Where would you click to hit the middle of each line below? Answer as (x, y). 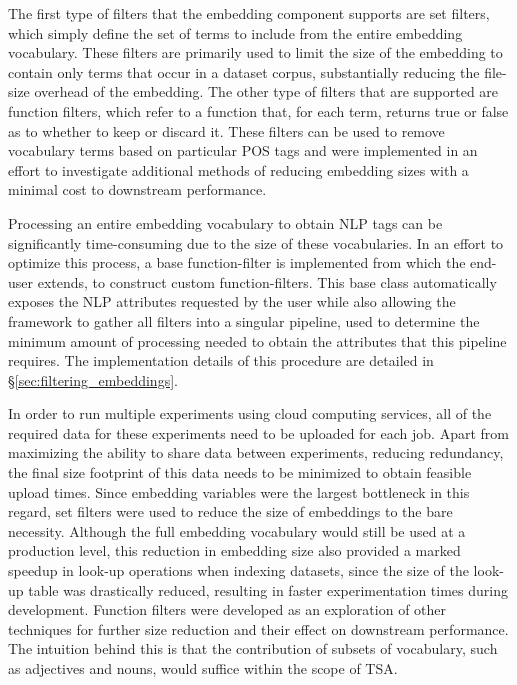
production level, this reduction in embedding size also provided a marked (234, 550)
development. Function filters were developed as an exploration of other (227, 609)
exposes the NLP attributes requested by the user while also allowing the (232, 301)
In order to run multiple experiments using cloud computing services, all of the (250, 413)
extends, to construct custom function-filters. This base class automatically (267, 281)
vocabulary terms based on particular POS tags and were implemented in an (243, 150)
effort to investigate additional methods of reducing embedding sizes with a (238, 169)
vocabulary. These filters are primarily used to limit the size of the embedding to (255, 52)
